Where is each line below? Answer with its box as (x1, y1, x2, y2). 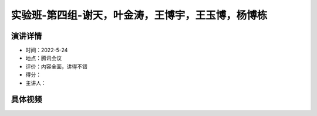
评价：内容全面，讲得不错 (25, 63, 87, 70)
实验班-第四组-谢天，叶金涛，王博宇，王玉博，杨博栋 (11, 9, 268, 22)
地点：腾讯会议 (25, 54, 62, 62)
